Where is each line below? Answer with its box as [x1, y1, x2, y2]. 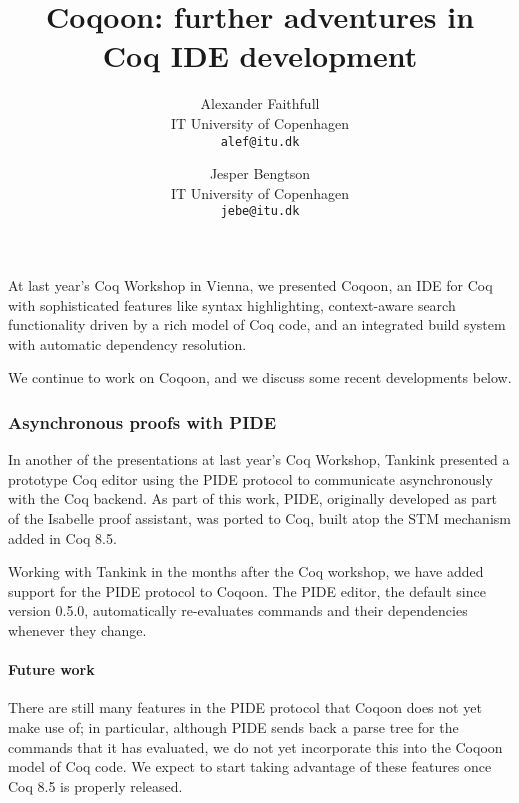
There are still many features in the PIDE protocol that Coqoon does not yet [8, 697, 482, 718]
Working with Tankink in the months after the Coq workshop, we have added [8, 561, 484, 582]
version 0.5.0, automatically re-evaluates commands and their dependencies [8, 600, 468, 621]
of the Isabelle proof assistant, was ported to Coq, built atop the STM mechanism [8, 507, 511, 528]
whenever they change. [8, 619, 147, 640]
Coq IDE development [102, 35, 418, 76]
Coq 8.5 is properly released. [8, 775, 183, 796]
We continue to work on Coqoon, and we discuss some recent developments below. [8, 367, 512, 388]
